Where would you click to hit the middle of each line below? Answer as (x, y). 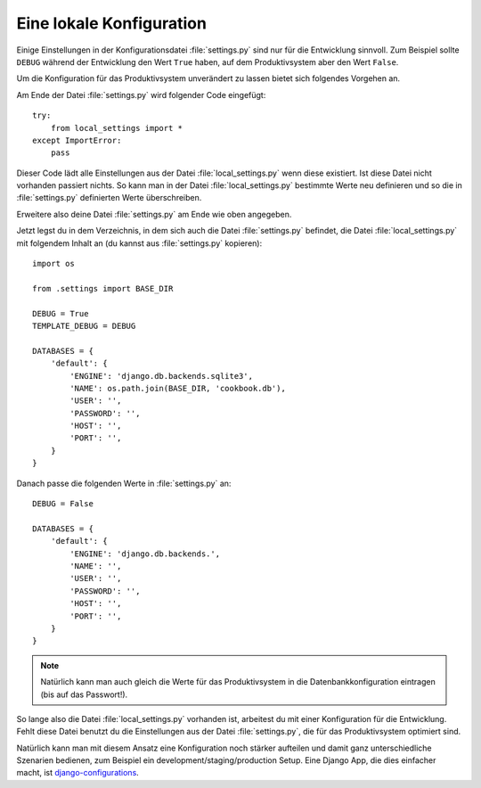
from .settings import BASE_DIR (103, 288)
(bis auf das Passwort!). (84, 694)
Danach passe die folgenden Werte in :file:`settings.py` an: (124, 483)
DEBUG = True (61, 313)
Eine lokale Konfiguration (111, 23)
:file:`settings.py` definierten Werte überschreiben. (109, 198)
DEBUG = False (63, 504)
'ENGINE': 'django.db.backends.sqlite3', (162, 376)
